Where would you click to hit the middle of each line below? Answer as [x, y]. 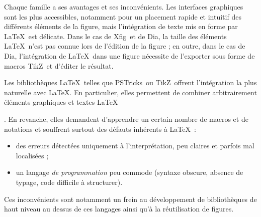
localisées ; [32, 155]
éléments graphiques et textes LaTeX [61, 102]
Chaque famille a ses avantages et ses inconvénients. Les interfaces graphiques [124, 7]
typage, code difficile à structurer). [69, 182]
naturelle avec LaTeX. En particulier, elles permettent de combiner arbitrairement [130, 92]
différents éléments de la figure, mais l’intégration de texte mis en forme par [121, 26]
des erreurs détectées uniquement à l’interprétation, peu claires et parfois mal [135, 146]
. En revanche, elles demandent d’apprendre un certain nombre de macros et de [126, 119]
